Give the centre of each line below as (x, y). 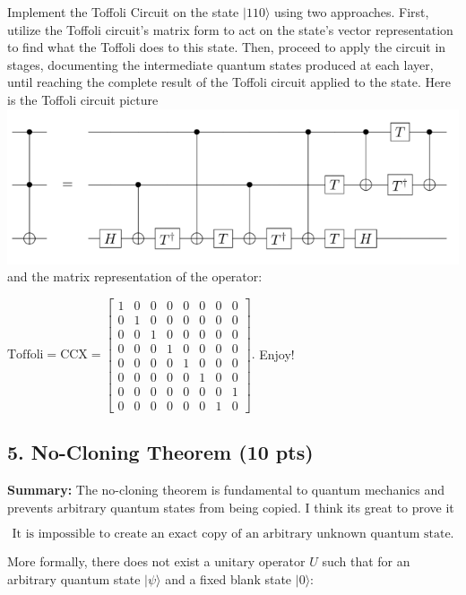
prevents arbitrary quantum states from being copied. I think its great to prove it (231, 507)
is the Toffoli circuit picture (83, 99)
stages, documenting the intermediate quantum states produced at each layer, (220, 64)
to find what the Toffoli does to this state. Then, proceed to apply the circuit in (227, 47)
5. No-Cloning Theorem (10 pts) (160, 452)
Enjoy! (277, 354)
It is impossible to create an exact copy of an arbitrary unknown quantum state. (233, 535)
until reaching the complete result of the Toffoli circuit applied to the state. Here (229, 82)
